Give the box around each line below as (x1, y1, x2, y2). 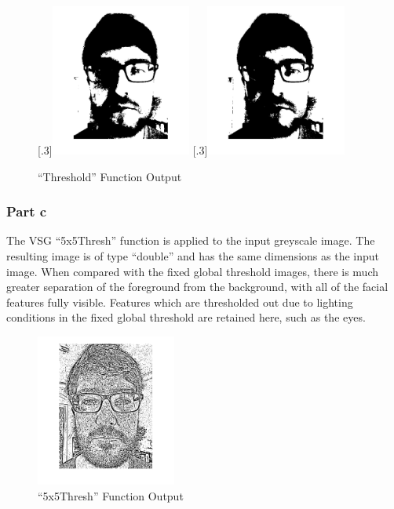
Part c (6, 202, 47, 221)
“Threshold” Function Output (38, 168, 182, 184)
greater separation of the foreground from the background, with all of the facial (6, 278, 389, 295)
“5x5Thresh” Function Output (38, 487, 184, 504)
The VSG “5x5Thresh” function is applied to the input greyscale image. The (6, 232, 375, 249)
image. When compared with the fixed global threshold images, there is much (6, 263, 378, 279)
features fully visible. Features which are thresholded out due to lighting (6, 293, 353, 310)
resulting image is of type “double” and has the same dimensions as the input (6, 247, 380, 264)
